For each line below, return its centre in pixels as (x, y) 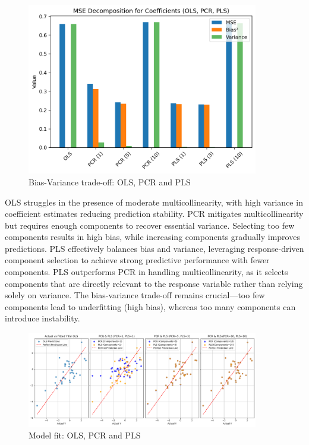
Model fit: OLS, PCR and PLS (85, 435)
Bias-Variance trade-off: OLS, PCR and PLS (110, 182)
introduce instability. (42, 318)
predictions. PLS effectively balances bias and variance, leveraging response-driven (154, 248)
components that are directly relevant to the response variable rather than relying (154, 283)
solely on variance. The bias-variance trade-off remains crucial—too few (135, 295)
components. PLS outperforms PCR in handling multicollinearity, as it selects (146, 272)
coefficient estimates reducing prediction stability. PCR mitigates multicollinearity (154, 214)
